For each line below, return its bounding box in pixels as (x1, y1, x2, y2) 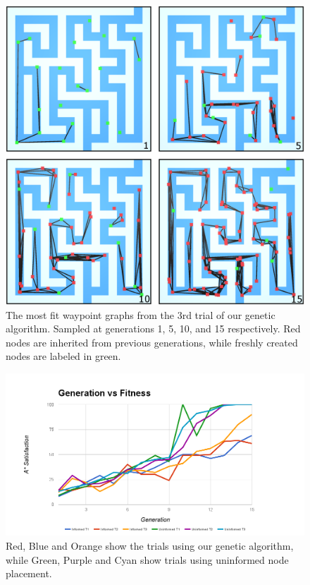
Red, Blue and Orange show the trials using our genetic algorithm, (6, 538, 294, 553)
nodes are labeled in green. (6, 349, 121, 363)
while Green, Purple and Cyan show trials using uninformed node (6, 552, 289, 567)
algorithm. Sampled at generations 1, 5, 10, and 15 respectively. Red (6, 321, 301, 336)
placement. (6, 566, 52, 581)
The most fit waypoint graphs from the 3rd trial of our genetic (6, 307, 275, 322)
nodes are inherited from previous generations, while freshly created (6, 334, 298, 349)
